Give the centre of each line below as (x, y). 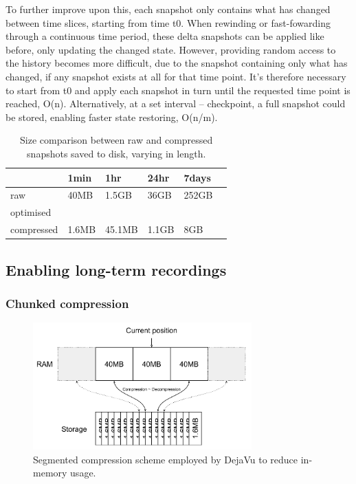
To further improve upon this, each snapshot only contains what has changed (168, 9)
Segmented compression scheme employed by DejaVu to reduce (166, 459)
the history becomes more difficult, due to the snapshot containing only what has (177, 63)
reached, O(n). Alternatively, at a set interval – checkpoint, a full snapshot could (176, 103)
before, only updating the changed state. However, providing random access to (171, 49)
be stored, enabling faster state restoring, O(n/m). (112, 117)
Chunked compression (67, 303)
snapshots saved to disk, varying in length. (116, 153)
